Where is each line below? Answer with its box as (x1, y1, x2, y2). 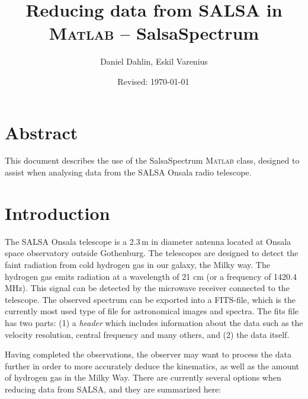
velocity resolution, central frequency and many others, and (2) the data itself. (5, 328, 290, 340)
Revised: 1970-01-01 (117, 75, 190, 87)
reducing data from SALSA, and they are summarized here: (5, 382, 222, 395)
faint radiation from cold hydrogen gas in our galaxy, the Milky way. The (5, 258, 270, 270)
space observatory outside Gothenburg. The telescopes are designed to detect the (5, 247, 299, 259)
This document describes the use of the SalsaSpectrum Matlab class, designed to (5, 154, 300, 167)
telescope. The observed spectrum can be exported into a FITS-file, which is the (5, 293, 296, 305)
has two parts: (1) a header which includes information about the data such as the (5, 316, 303, 328)
